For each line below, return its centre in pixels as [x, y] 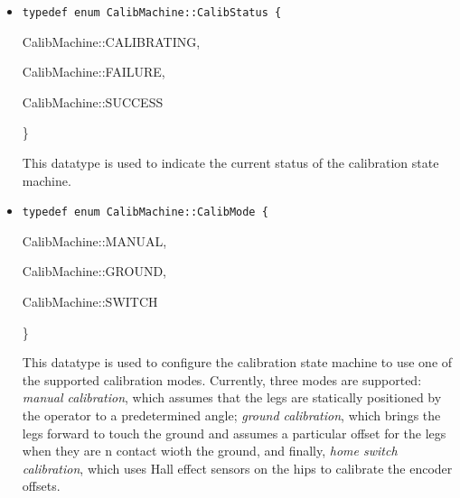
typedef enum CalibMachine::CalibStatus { [152, 13]
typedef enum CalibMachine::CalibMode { [145, 212]
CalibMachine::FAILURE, [94, 72]
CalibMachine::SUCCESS [93, 101]
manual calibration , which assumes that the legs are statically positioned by [232, 397]
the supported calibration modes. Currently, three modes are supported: [222, 379]
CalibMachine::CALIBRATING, [111, 41]
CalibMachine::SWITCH [90, 302]
